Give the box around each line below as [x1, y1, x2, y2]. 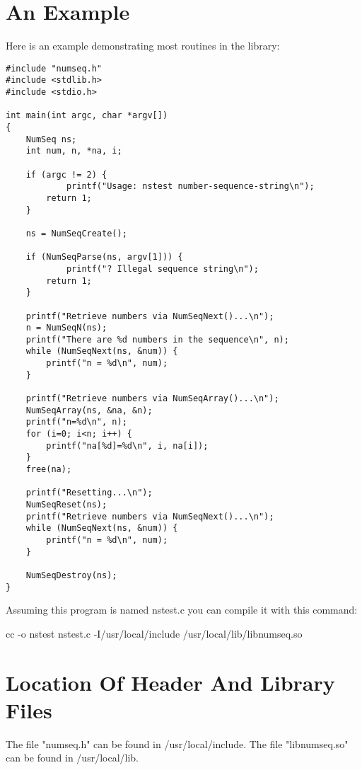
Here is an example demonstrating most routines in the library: [6, 38, 280, 53]
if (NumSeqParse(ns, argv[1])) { [25, 252, 183, 263]
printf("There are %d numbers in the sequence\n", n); [25, 334, 289, 345]
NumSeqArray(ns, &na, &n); [25, 405, 153, 415]
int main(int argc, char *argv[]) [6, 110, 168, 121]
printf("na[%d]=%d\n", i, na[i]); [46, 440, 209, 451]
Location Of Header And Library [6, 667, 335, 696]
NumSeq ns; [25, 134, 77, 144]
